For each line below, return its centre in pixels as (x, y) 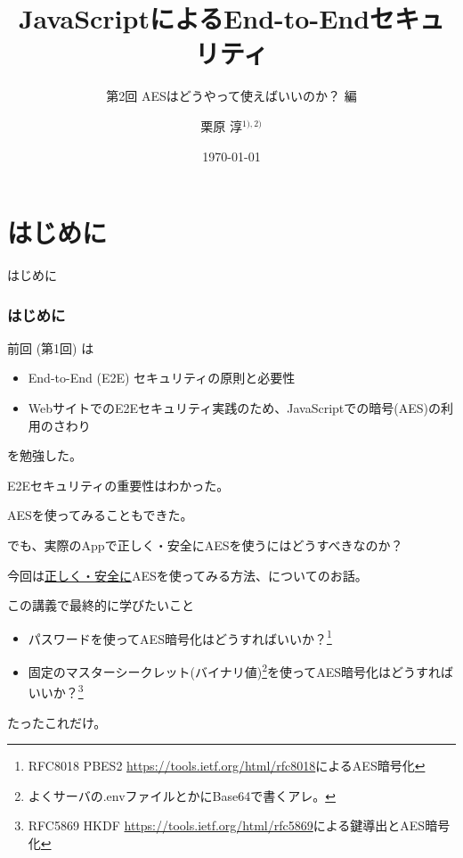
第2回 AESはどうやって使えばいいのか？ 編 (231, 96)
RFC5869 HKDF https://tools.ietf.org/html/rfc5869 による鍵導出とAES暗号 (239, 825)
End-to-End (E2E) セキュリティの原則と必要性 (162, 378)
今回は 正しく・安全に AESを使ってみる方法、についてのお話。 (187, 575)
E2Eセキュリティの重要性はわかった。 (118, 485)
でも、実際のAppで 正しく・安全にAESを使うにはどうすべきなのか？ (205, 545)
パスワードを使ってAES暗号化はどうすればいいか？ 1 (180, 637)
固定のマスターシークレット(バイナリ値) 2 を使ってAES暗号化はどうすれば (241, 670)
